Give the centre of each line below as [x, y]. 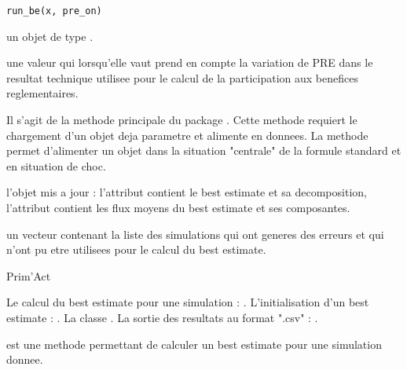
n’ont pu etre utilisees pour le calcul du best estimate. [136, 249]
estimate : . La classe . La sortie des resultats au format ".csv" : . [162, 317]
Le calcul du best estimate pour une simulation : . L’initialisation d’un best [188, 302]
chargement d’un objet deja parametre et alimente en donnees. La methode [187, 135]
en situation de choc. [56, 165]
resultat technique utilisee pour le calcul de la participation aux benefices [182, 77]
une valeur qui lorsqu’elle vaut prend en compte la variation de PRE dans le [190, 62]
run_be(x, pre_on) [54, 11]
